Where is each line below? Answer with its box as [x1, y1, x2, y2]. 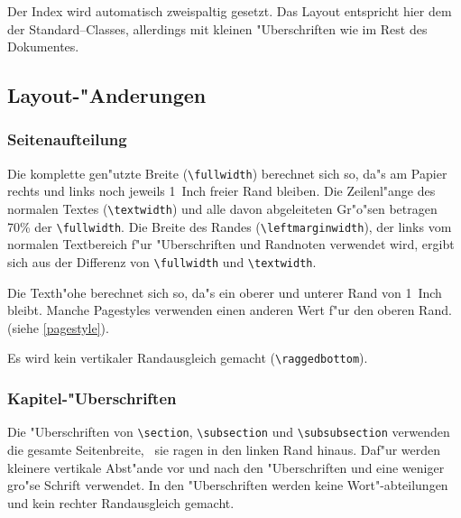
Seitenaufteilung [7, 128, 127, 151]
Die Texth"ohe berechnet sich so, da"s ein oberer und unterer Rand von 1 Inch [7, 282, 442, 301]
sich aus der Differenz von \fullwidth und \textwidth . [7, 252, 317, 271]
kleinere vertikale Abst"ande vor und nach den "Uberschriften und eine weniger [7, 458, 445, 476]
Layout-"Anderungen [7, 81, 207, 109]
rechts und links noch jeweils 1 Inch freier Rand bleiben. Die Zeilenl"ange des [7, 181, 436, 200]
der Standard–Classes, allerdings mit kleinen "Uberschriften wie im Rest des [7, 19, 428, 38]
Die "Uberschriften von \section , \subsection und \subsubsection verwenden [7, 422, 450, 441]
